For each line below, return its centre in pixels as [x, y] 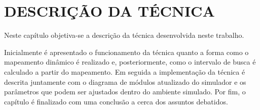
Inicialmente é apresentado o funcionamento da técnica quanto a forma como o [126, 52]
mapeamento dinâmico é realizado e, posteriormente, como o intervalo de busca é [130, 62]
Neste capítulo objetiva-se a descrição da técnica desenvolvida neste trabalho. [124, 35]
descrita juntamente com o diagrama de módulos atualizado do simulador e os [125, 81]
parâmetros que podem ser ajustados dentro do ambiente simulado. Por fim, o [125, 92]
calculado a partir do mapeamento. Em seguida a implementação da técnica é [125, 71]
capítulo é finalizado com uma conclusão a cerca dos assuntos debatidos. [116, 101]
